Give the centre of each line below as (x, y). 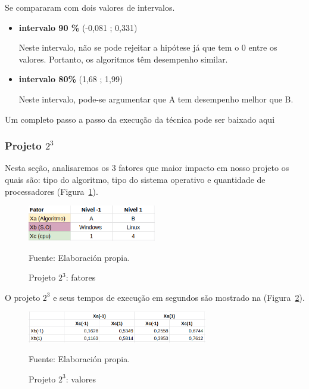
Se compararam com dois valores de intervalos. (90, 7)
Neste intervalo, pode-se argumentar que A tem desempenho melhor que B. (156, 99)
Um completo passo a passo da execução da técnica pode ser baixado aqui (140, 119)
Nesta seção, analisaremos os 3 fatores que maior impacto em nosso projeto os (147, 168)
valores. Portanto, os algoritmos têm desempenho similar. (123, 59)
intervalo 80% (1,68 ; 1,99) (71, 79)
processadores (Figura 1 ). (51, 191)
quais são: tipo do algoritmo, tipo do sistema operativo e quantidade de (135, 179)
